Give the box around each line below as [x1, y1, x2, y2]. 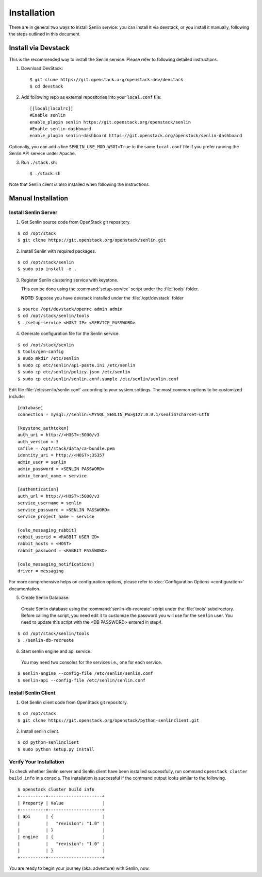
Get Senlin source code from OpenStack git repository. [21, 219, 131, 225]
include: [9, 394, 25, 400]
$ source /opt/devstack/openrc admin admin [17, 306, 123, 312]
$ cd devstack [30, 84, 63, 89]
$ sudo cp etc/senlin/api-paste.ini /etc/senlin [17, 362, 135, 368]
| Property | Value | [17, 800, 105, 806]
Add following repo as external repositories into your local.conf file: [21, 94, 162, 100]
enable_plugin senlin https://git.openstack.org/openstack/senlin [30, 119, 191, 125]
